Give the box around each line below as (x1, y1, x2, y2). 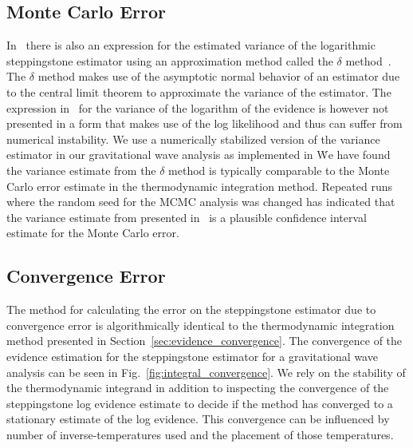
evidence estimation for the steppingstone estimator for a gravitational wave (6, 347, 378, 364)
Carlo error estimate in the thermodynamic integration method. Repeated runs (6, 177, 393, 194)
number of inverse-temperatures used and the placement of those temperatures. (6, 426, 394, 442)
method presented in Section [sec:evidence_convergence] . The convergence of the (6, 332, 403, 349)
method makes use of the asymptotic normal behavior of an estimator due (37, 68, 400, 85)
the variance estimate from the (6, 161, 156, 178)
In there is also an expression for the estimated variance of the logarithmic (6, 37, 376, 54)
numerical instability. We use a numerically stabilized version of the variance (6, 130, 380, 147)
